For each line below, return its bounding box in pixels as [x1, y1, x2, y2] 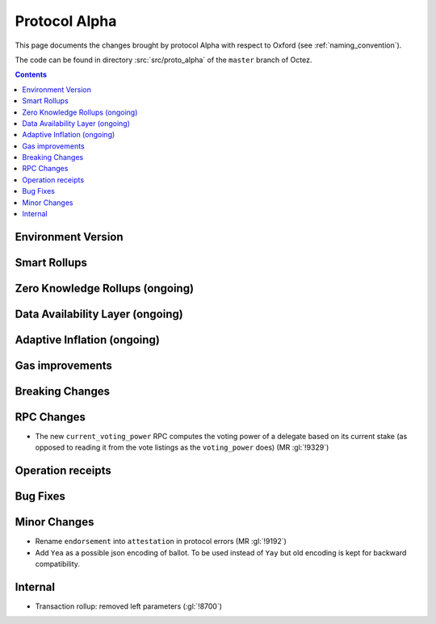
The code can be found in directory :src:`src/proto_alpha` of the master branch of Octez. [15, 55, 312, 65]
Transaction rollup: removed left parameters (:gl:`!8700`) [35, 601, 222, 611]
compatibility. [35, 559, 81, 569]
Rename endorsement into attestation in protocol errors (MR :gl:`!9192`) [35, 537, 287, 547]
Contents [15, 69, 48, 80]
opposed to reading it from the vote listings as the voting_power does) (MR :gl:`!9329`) [35, 442, 329, 452]
